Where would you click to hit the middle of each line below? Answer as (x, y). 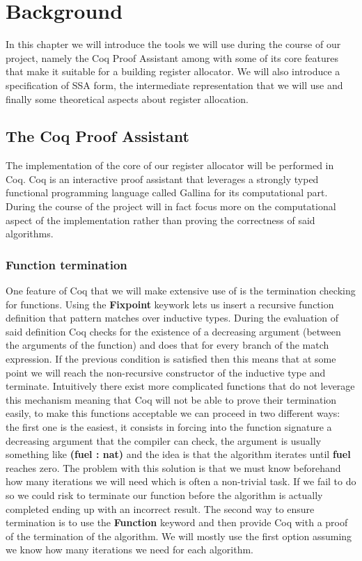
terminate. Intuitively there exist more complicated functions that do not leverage (180, 386)
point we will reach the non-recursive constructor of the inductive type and (166, 372)
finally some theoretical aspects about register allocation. (127, 98)
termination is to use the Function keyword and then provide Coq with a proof (177, 522)
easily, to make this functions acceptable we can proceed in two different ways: (173, 413)
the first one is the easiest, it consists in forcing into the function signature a (169, 427)
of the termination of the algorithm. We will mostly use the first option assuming (179, 536)
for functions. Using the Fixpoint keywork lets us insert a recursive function (170, 304)
